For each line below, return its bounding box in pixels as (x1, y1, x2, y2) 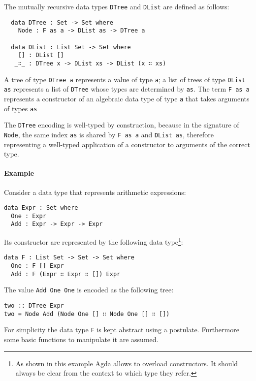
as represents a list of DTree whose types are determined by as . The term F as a (4, 84, 250, 94)
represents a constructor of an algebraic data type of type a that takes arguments (4, 93, 250, 103)
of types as (4, 103, 37, 113)
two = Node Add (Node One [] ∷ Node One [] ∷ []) (4, 310, 170, 317)
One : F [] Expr (11, 262, 64, 269)
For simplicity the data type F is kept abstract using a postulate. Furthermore (4, 324, 239, 335)
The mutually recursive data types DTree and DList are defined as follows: (4, 1, 229, 11)
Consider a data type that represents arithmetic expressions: (4, 187, 186, 197)
